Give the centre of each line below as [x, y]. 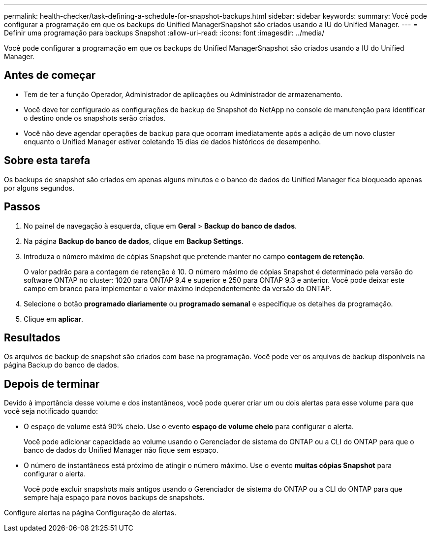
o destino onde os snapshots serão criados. [95, 118]
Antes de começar [50, 75]
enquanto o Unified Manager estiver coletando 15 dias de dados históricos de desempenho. [172, 141]
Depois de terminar [52, 384]
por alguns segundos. [39, 188]
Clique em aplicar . [54, 319]
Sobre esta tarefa [47, 161]
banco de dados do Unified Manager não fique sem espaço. [121, 450]
